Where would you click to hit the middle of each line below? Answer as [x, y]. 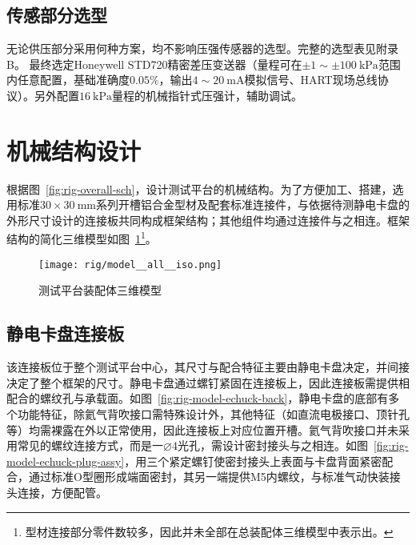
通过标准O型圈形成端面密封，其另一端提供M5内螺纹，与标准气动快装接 [214, 477]
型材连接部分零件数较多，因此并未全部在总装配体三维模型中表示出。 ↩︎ [209, 531]
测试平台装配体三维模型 [100, 290]
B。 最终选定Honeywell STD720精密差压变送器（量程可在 [154, 64]
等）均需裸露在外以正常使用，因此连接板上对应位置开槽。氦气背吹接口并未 [202, 429]
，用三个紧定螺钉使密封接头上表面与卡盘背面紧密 [253, 461]
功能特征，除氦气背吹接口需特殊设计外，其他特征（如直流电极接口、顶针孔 [213, 413]
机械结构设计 [74, 150]
